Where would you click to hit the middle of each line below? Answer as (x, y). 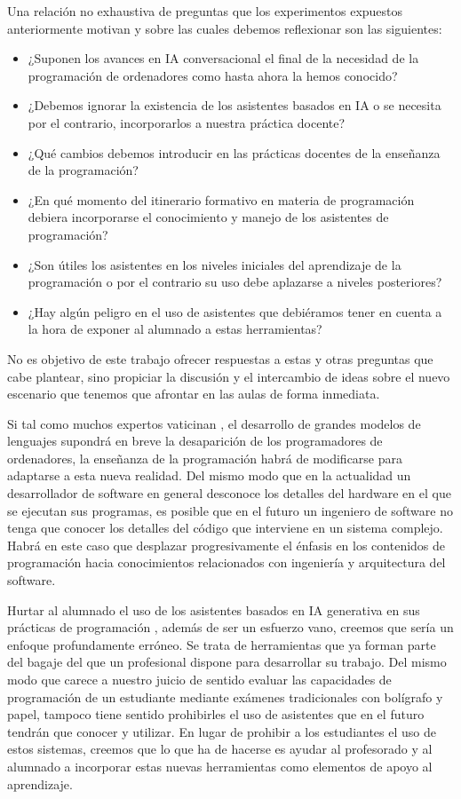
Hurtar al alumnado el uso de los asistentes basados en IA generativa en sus (214, 609)
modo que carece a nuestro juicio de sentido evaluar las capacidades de (199, 679)
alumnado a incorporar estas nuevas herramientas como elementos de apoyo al (220, 766)
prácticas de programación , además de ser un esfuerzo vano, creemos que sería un (230, 627)
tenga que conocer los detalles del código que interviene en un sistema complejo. (225, 528)
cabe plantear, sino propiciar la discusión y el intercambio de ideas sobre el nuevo (229, 376)
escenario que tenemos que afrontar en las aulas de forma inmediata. (194, 394)
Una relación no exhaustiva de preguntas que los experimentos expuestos (205, 11)
